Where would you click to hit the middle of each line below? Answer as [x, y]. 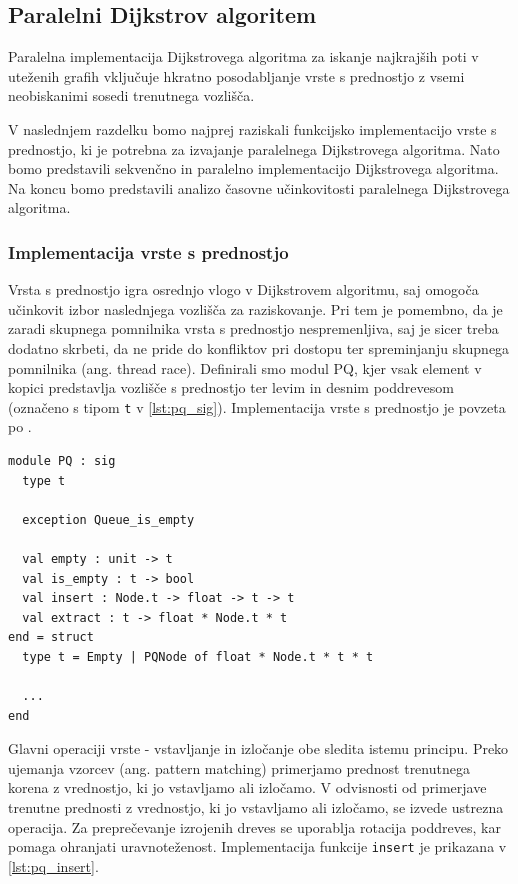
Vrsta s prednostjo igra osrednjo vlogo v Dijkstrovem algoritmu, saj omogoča [243, 289]
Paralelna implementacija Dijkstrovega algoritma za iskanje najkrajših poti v [243, 56]
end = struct [51, 637]
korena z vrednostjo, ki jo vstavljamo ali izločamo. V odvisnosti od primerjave [247, 787]
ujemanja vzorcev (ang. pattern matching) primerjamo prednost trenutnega [239, 767]
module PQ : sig [62, 460]
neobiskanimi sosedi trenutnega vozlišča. [131, 95]
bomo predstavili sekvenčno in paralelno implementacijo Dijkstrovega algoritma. [253, 168]
